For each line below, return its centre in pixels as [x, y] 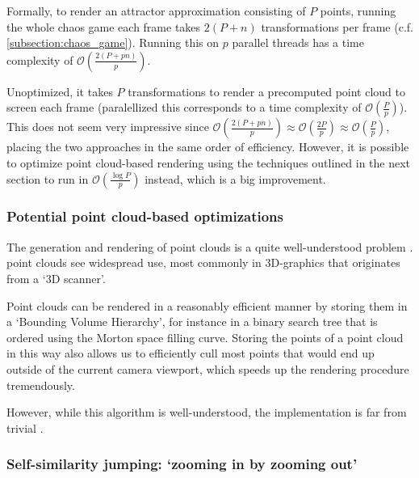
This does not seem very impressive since [108, 127]
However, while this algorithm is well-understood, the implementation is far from [207, 412]
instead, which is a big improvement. [235, 178]
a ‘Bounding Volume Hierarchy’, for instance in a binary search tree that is [192, 321]
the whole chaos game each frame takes [104, 26]
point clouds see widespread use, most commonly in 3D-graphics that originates [203, 262]
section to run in [48, 178]
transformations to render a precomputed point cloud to [267, 91]
